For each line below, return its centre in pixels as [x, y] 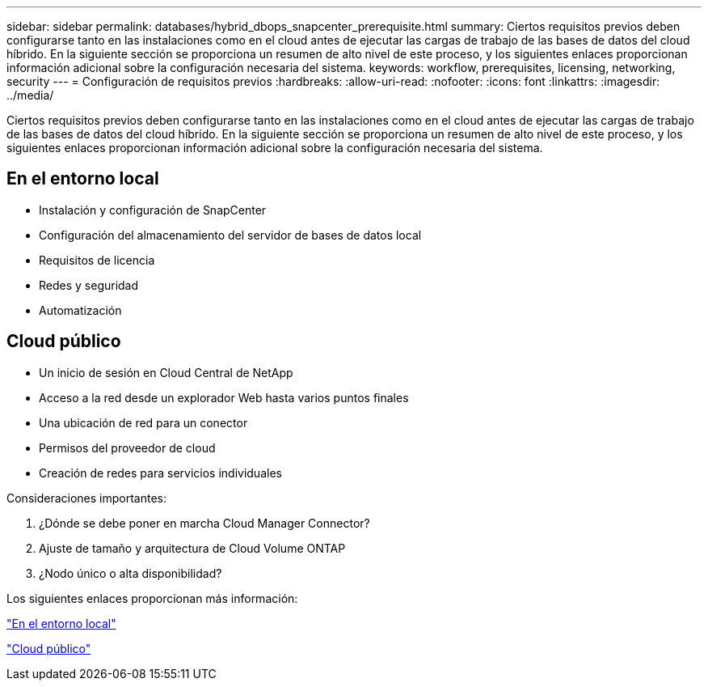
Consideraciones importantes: [87, 498]
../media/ [30, 95]
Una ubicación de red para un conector [143, 422]
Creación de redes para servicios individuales [160, 473]
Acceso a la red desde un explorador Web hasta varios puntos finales [224, 397]
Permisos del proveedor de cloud [127, 447]
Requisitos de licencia [97, 260]
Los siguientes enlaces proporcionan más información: [152, 598]
